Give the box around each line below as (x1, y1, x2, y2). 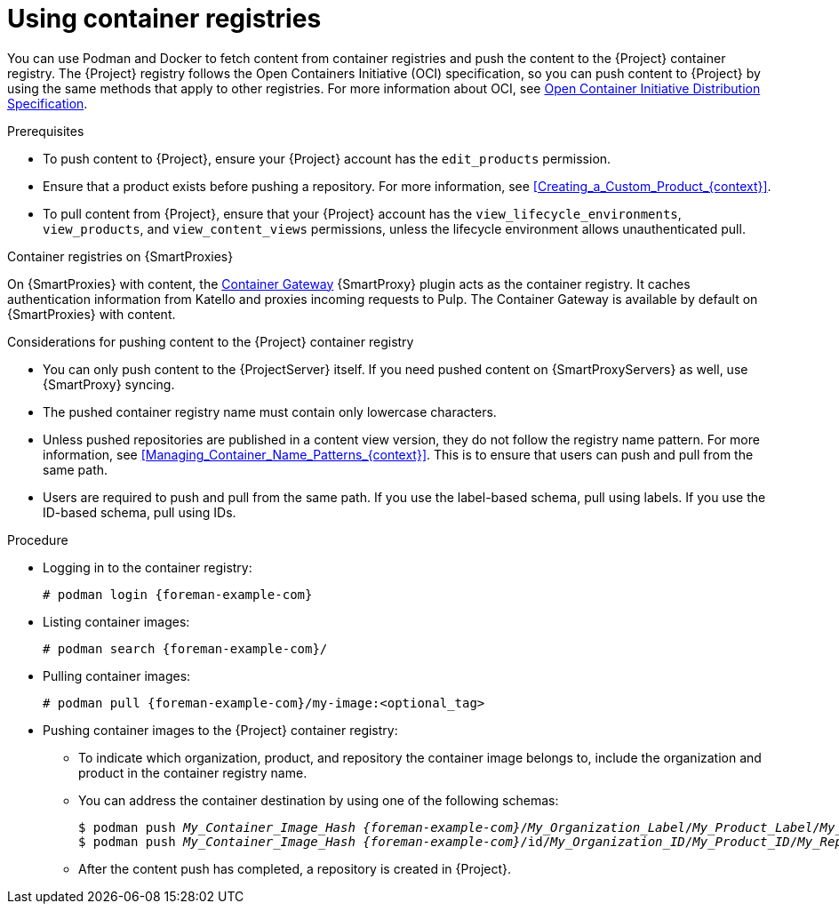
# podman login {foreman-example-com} (43, 587, 313, 602)
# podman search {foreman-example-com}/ (43, 641, 328, 656)
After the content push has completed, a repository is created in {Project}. (78, 860, 512, 876)
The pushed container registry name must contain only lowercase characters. (43, 404, 497, 420)
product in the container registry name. (78, 764, 308, 780)
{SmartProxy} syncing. (43, 376, 175, 392)
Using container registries (7, 4, 322, 34)
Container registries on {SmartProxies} (7, 248, 234, 264)
